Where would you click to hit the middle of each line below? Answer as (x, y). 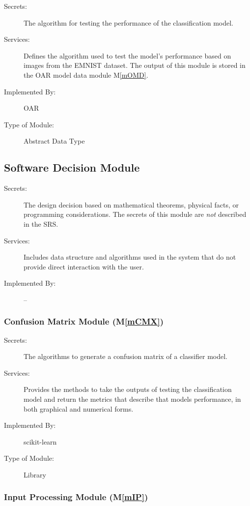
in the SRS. (41, 223)
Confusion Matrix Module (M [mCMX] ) (84, 321)
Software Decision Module (72, 167)
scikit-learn (40, 441)
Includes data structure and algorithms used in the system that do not (130, 257)
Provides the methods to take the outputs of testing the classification (128, 389)
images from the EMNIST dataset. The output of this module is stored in (135, 65)
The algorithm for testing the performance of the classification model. (128, 22)
